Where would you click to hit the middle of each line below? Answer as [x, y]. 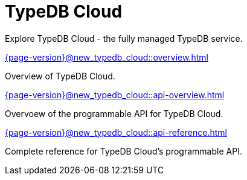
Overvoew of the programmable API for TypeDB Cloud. [114, 113]
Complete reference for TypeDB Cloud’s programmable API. [123, 151]
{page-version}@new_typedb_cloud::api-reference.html [116, 132]
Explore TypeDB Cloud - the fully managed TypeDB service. [124, 38]
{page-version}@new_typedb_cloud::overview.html [107, 57]
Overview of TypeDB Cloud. [60, 76]
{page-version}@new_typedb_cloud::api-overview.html [115, 95]
